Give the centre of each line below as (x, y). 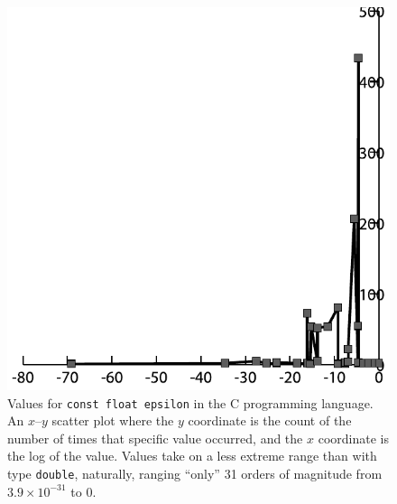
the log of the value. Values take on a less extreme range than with (192, 456)
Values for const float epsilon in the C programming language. (190, 402)
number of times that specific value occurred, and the (155, 438)
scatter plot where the (113, 420)
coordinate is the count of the (270, 420)
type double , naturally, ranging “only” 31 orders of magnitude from (195, 474)
